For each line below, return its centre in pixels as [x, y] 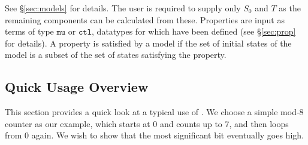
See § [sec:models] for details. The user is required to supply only [123, 8]
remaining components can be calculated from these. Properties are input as [145, 19]
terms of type [29, 31]
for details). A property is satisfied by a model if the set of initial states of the [148, 43]
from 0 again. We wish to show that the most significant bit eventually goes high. [154, 135]
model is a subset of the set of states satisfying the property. [116, 55]
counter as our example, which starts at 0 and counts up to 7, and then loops [147, 123]
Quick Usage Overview [77, 87]
